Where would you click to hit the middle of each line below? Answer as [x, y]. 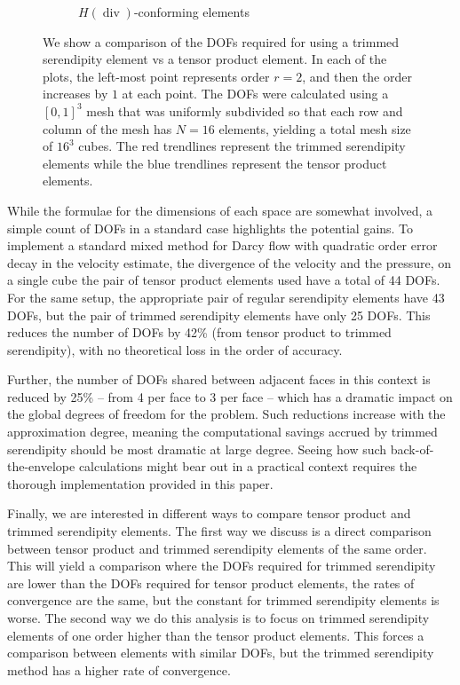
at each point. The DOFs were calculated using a [255, 94]
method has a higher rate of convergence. [119, 669]
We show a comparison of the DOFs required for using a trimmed [221, 41]
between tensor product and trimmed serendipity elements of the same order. [217, 548]
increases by [75, 94]
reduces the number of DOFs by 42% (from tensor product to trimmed [199, 332]
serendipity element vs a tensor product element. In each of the [215, 59]
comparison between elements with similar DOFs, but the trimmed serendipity [221, 653]
